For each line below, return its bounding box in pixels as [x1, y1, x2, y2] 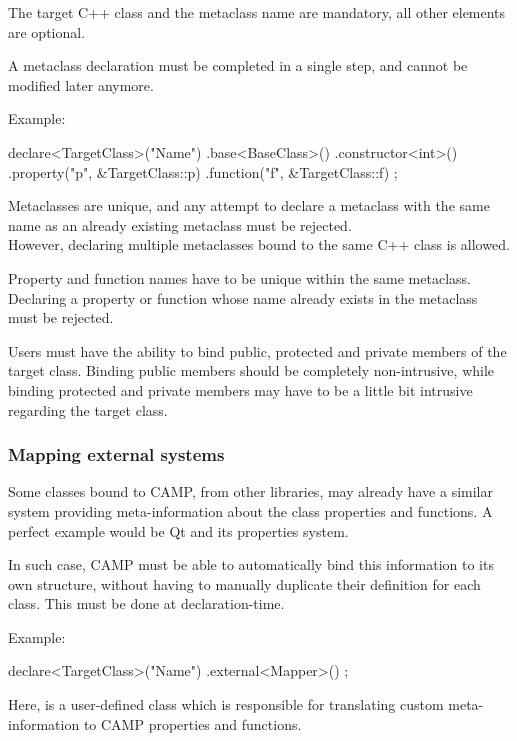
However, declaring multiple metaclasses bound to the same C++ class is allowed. [8, 234, 510, 255]
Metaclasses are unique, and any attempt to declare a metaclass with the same [8, 195, 490, 216]
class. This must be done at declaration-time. [8, 593, 285, 614]
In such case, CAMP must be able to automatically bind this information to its [8, 554, 494, 575]
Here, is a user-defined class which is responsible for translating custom [8, 694, 444, 715]
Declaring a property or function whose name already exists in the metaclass [8, 287, 478, 308]
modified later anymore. [8, 74, 154, 95]
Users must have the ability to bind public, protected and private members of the [8, 340, 507, 361]
